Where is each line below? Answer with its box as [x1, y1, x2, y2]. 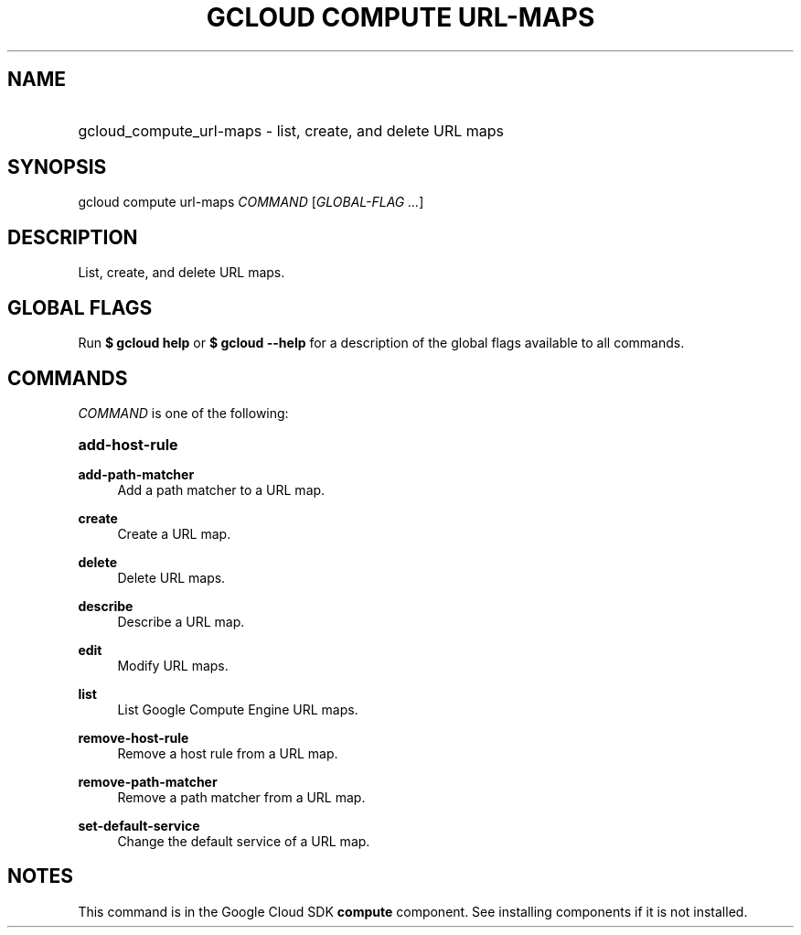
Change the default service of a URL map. [117, 833, 370, 849]
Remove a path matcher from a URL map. [117, 789, 366, 805]
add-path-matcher [78, 466, 195, 482]
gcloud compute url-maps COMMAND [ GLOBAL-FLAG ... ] [78, 194, 424, 210]
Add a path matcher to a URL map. [117, 481, 326, 498]
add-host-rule [78, 435, 178, 454]
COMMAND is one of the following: [78, 404, 289, 421]
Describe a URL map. [117, 613, 245, 629]
